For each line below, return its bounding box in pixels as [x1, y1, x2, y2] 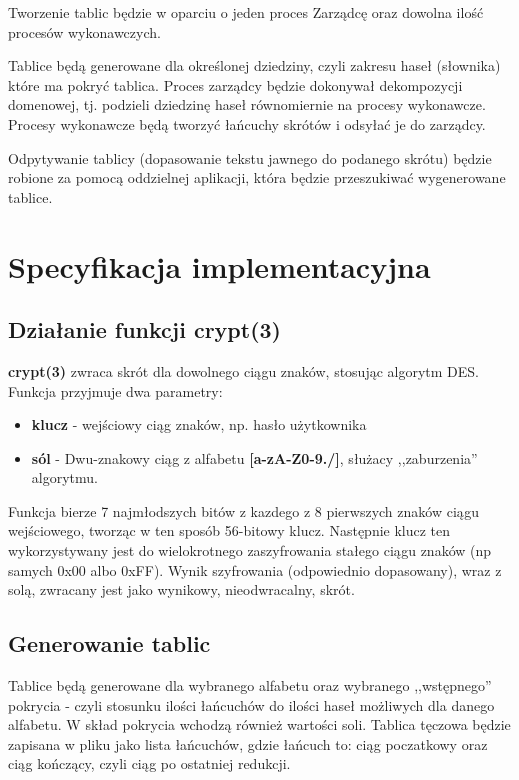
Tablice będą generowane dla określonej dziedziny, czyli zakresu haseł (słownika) [8, 55, 501, 76]
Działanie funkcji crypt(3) [8, 314, 281, 345]
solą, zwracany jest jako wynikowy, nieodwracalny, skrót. [8, 579, 355, 600]
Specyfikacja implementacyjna [8, 245, 431, 286]
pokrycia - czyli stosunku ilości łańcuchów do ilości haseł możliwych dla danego [8, 694, 495, 715]
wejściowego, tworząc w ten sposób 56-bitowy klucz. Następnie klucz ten [8, 520, 451, 541]
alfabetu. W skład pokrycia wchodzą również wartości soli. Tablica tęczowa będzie [8, 714, 511, 735]
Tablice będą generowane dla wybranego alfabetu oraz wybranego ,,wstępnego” [8, 675, 492, 696]
